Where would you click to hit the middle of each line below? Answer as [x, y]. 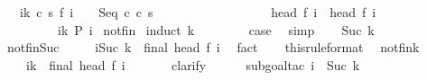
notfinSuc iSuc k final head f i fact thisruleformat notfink [213, 47]
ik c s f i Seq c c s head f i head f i [198, 12]
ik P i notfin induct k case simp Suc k [216, 29]
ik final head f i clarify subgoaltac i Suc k [193, 64]
